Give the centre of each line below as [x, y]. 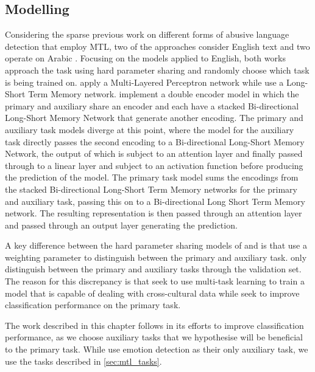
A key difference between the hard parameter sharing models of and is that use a [156, 245]
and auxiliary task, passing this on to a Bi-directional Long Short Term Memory [155, 201]
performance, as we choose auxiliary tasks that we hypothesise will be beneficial [154, 337]
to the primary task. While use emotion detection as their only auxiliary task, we [157, 349]
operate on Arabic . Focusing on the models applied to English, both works [145, 58]
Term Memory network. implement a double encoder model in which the [164, 94]
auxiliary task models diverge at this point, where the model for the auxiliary [150, 129]
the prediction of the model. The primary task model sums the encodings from [152, 177]
